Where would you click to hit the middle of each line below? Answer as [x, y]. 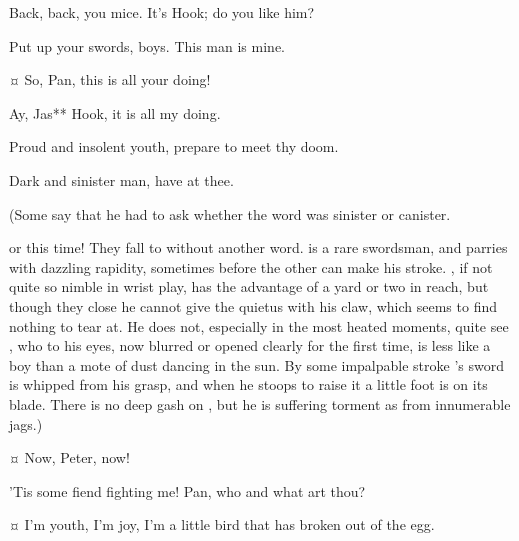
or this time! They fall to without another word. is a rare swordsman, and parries [258, 247]
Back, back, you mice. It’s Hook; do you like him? [162, 12]
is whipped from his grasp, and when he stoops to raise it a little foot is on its [248, 384]
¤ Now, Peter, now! [69, 457]
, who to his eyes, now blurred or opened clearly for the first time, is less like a [250, 345]
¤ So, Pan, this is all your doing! [110, 79]
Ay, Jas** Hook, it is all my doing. [115, 112]
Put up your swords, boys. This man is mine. [147, 45]
